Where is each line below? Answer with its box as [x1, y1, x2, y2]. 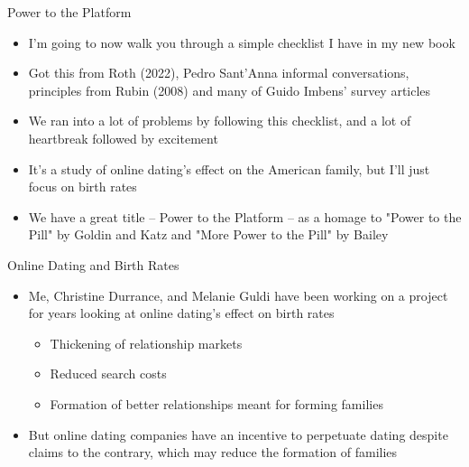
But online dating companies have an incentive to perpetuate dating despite [28, 425, 448, 444]
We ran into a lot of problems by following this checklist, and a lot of [28, 111, 411, 130]
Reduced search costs [50, 364, 167, 383]
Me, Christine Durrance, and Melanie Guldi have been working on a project [28, 285, 448, 304]
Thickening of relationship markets [50, 333, 243, 352]
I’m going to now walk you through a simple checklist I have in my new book [28, 33, 455, 51]
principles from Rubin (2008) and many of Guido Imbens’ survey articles [28, 80, 431, 99]
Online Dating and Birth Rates [7, 255, 179, 274]
